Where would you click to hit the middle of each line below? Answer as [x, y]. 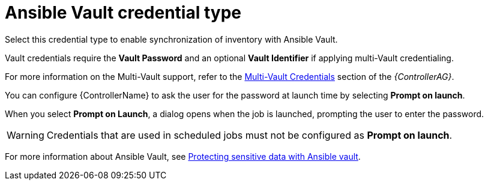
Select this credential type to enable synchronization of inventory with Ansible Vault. [171, 39]
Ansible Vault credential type [123, 13]
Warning [26, 135]
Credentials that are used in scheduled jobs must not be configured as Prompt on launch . [249, 135]
